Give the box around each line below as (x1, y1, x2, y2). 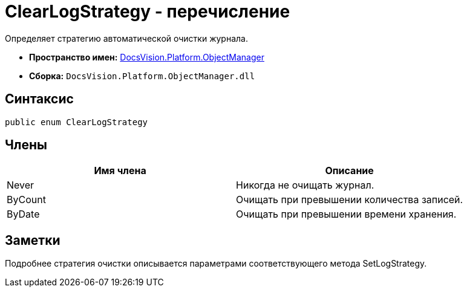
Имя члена (94, 164, 146, 177)
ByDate (7, 208, 40, 221)
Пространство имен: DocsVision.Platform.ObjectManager (29, 51, 264, 62)
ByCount (7, 193, 46, 206)
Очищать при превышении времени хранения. (236, 208, 457, 221)
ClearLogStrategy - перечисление (5, 1, 290, 22)
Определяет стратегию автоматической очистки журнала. (5, 33, 248, 44)
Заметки (5, 232, 60, 248)
